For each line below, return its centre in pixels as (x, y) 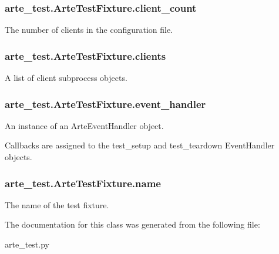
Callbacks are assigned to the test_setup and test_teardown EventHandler (140, 145)
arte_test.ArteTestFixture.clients (85, 55)
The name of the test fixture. (57, 204)
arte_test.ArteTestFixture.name (83, 183)
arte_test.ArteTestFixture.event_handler (105, 104)
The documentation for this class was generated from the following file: (132, 224)
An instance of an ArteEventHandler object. (84, 125)
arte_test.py (27, 244)
